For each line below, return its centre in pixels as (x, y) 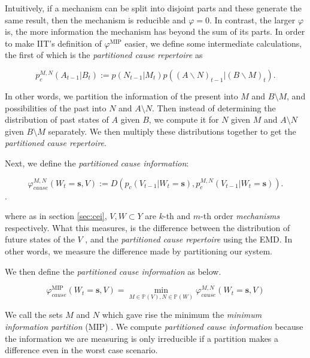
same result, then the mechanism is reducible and (95, 19)
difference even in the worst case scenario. (81, 350)
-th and (177, 216)
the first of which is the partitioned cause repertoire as (104, 55)
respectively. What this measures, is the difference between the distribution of (148, 227)
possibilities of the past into (56, 107)
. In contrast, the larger (253, 19)
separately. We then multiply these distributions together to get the (172, 131)
